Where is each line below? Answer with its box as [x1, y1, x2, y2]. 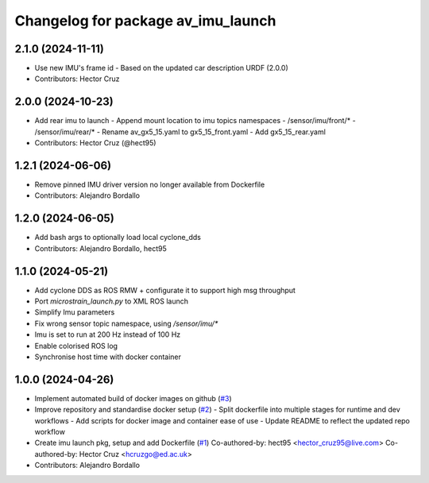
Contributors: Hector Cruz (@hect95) [34, 138, 157, 148]
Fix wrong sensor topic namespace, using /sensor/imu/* [34, 319, 218, 328]
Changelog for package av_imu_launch [14, 12, 276, 29]
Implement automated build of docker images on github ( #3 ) [34, 393, 232, 403]
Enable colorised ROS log [34, 341, 118, 350]
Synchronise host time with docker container [34, 352, 182, 361]
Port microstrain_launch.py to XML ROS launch [34, 296, 189, 306]
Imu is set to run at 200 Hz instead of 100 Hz [34, 330, 181, 339]
